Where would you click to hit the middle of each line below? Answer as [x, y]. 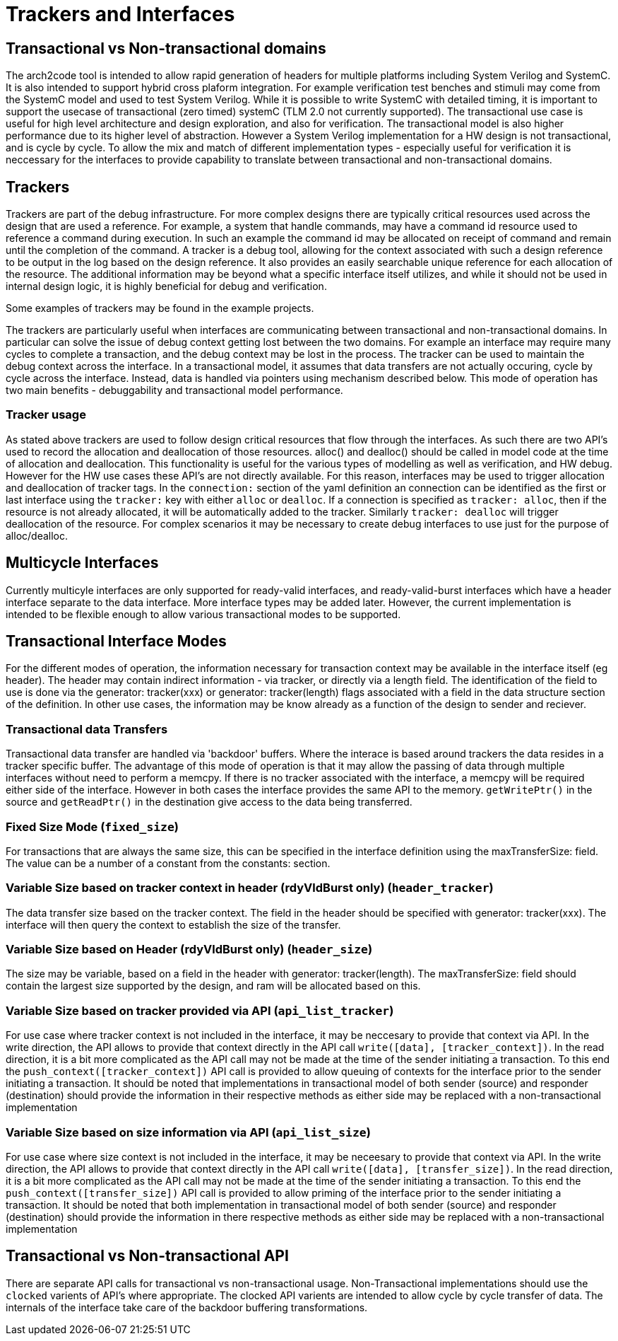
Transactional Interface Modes [116, 642]
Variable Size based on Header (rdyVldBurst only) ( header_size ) [189, 950]
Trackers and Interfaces [120, 14]
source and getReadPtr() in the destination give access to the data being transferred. [209, 802]
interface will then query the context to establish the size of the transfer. [173, 924]
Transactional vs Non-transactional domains [166, 48]
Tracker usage [46, 415]
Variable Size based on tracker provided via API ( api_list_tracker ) [200, 1010]
